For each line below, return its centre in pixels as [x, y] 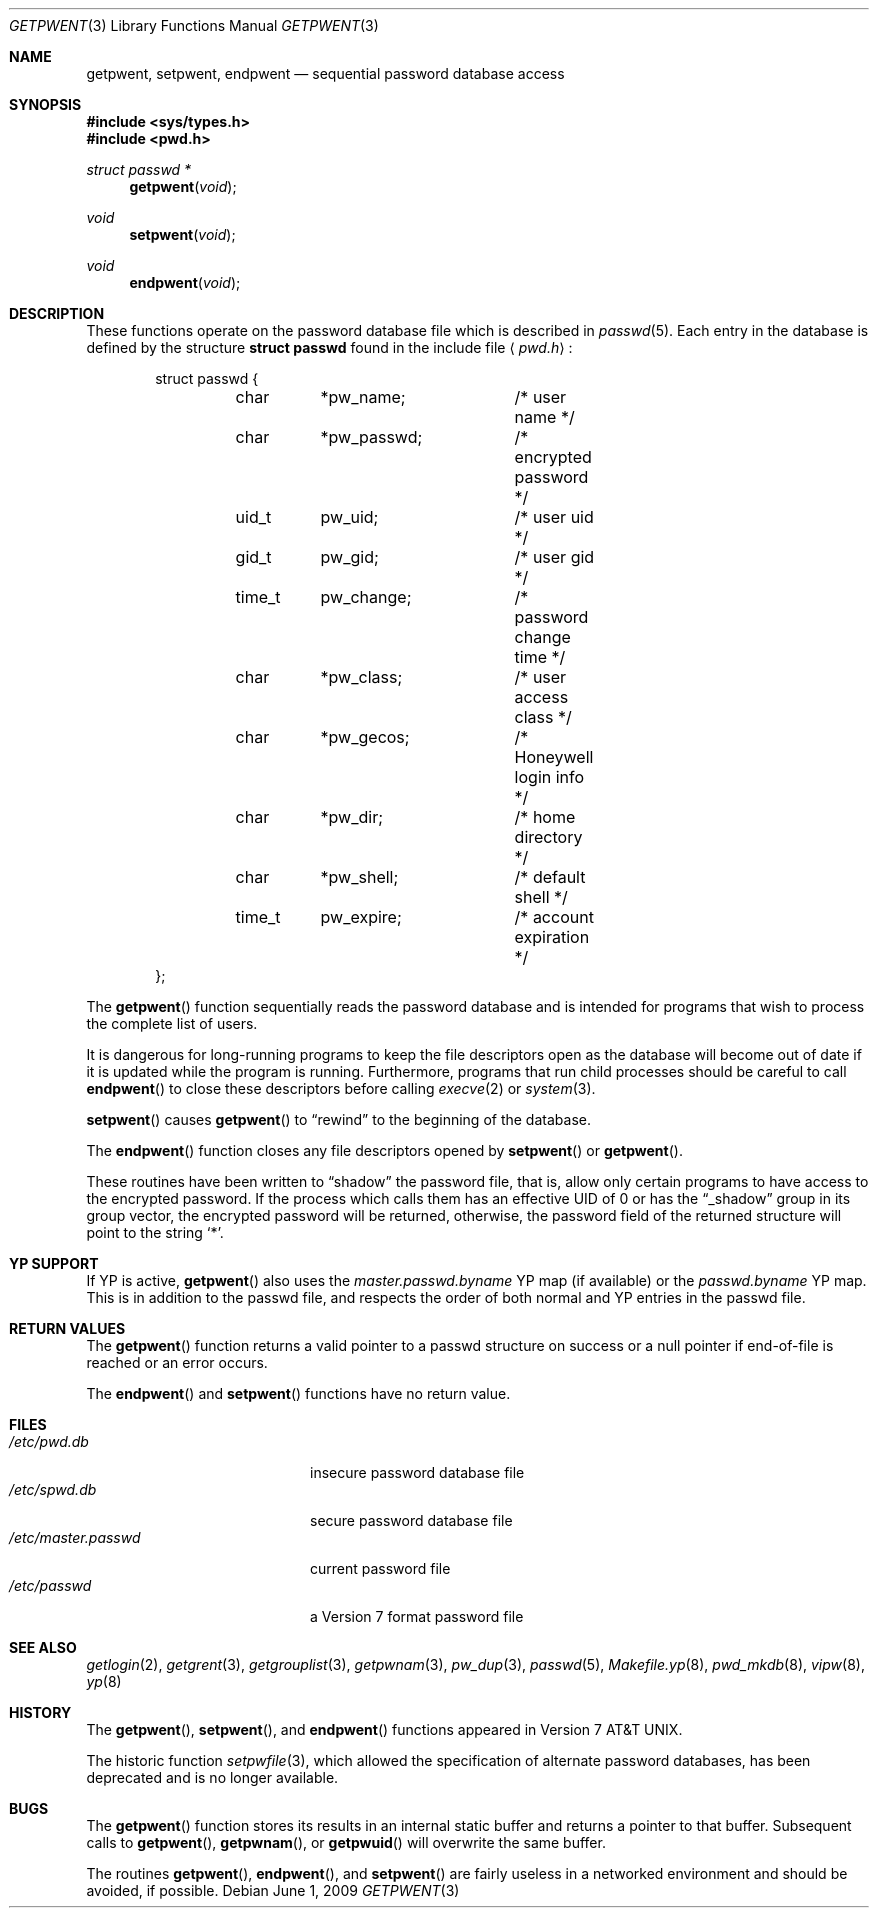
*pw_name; [363, 397]
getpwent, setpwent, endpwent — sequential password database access [325, 73]
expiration [552, 937]
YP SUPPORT [54, 1263]
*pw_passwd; [371, 437]
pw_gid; [349, 557]
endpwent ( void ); [185, 282]
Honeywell [554, 757]
